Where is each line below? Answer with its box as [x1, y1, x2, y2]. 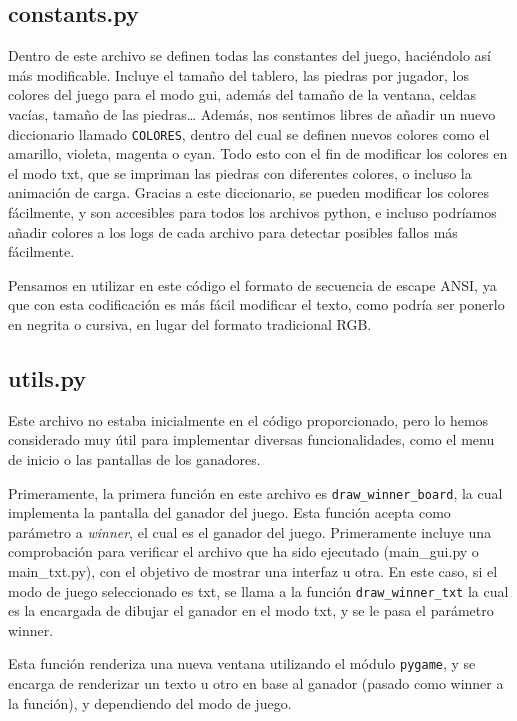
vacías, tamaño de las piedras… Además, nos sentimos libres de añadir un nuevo [8, 103, 496, 124]
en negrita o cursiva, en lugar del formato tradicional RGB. [8, 313, 372, 334]
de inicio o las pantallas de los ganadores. [8, 448, 261, 469]
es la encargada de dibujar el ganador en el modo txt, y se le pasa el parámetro [8, 600, 494, 621]
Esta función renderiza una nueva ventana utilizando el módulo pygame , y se [8, 653, 476, 674]
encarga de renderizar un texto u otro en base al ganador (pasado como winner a [8, 673, 504, 694]
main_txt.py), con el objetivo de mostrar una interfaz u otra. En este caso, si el [8, 561, 498, 581]
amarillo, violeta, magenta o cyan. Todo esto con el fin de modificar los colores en [8, 143, 508, 164]
